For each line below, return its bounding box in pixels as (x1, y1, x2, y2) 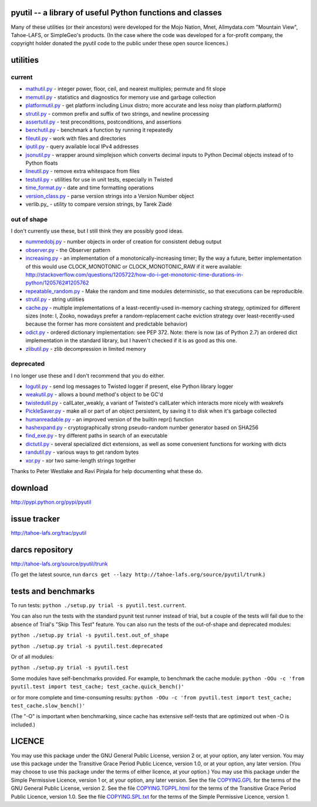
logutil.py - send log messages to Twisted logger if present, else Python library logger (25, 383, 234, 390)
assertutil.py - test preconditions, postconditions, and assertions (25, 118, 182, 126)
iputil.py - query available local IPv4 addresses (25, 143, 139, 150)
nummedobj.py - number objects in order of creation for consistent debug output (25, 238, 222, 245)
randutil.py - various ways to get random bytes (25, 448, 139, 456)
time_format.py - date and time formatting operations (25, 184, 154, 191)
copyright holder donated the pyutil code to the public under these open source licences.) (11, 40, 229, 47)
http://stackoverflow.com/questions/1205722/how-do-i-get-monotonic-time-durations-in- (25, 271, 244, 279)
